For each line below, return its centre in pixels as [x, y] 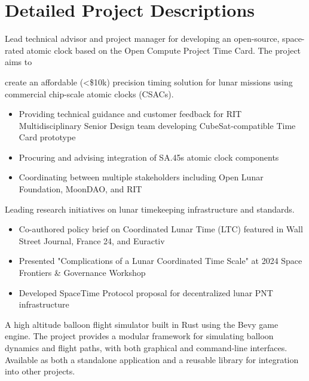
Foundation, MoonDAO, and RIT [80, 189]
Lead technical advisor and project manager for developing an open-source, [142, 39]
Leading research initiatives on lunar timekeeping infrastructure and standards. [150, 209]
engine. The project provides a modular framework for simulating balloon [139, 336]
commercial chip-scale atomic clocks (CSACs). [89, 93]
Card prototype [47, 137]
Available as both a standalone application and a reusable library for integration [152, 359]
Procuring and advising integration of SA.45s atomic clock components [149, 157]
